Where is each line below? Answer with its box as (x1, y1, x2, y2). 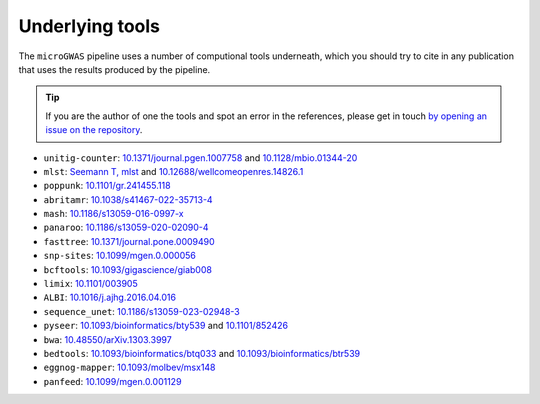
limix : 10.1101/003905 (43, 278, 139, 290)
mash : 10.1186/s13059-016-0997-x (43, 208, 184, 220)
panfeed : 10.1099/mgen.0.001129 (43, 375, 182, 387)
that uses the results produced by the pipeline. (18, 63, 211, 75)
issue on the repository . (45, 124, 143, 136)
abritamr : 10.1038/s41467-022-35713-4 (43, 193, 214, 205)
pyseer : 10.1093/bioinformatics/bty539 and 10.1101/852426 (43, 320, 289, 332)
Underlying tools (18, 15, 160, 37)
